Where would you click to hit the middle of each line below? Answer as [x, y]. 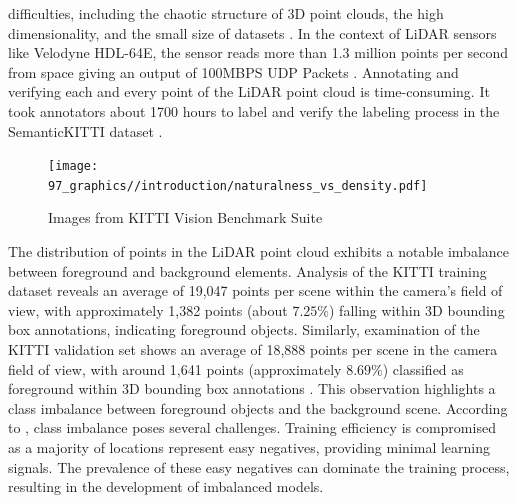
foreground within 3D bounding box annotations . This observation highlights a [252, 388]
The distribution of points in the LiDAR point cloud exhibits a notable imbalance [259, 251]
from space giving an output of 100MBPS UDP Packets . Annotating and [233, 71]
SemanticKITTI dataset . [85, 130]
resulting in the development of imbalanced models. [166, 486]
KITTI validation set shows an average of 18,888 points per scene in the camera [253, 349]
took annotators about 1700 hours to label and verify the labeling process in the [254, 110]
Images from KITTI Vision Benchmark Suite [185, 217]
